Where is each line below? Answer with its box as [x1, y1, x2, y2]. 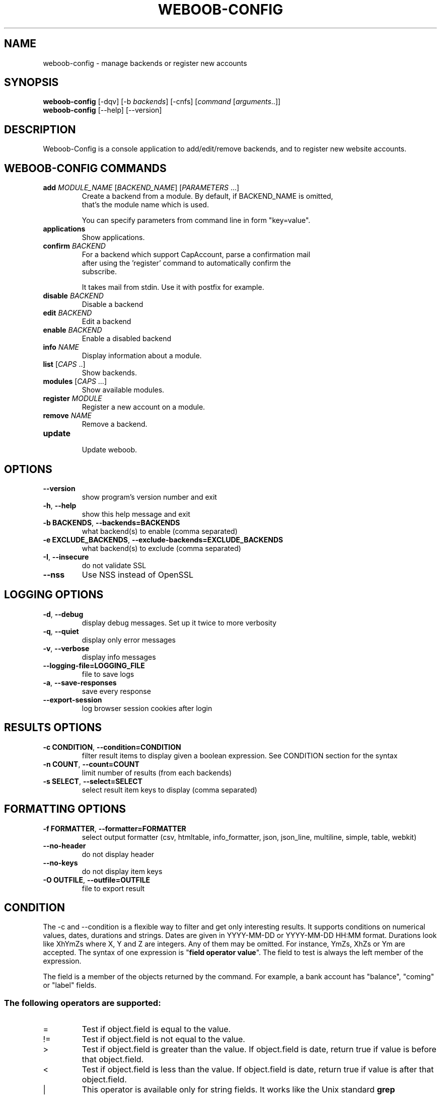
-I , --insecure [43, 552, 89, 561]
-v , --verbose [43, 644, 90, 653]
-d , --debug [43, 609, 84, 618]
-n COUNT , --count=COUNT [43, 759, 139, 768]
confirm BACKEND [43, 242, 106, 251]
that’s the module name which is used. [82, 200, 209, 209]
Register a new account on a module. [82, 403, 205, 412]
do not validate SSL [82, 561, 146, 570]
